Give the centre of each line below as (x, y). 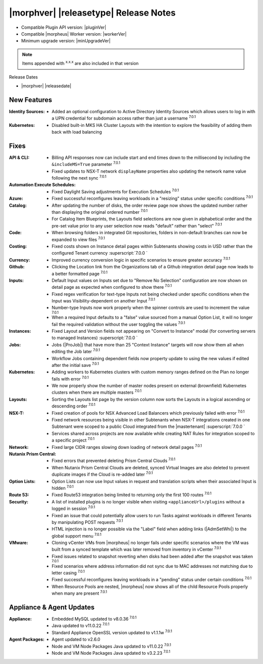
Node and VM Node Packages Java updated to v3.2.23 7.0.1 (111, 653)
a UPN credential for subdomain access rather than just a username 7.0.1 (124, 118)
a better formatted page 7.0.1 (80, 273)
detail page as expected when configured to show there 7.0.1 (112, 287)
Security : (19, 502)
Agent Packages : (27, 640)
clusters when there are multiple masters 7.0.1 (97, 392)
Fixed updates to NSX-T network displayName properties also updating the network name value (149, 171)
